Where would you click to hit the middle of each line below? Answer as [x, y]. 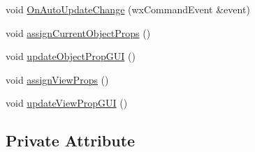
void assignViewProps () [57, 79]
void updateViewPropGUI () [67, 103]
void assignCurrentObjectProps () [78, 32]
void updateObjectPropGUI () [71, 56]
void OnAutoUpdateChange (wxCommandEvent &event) [128, 9]
